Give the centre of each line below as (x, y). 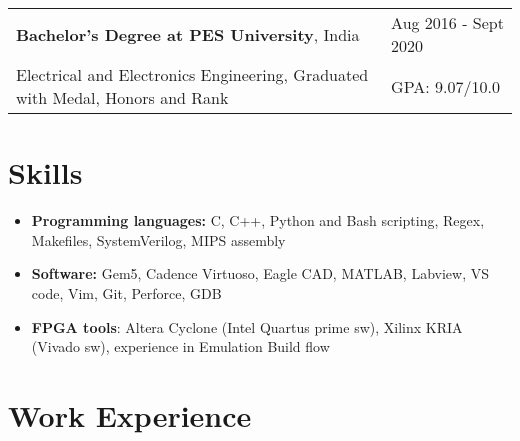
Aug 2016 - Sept (447, 22)
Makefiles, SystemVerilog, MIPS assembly (158, 239)
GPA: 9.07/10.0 (445, 86)
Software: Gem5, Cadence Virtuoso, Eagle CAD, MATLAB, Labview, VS (260, 273)
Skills (45, 172)
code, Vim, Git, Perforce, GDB (126, 292)
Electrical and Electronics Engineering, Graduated (192, 74)
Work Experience (130, 414)
